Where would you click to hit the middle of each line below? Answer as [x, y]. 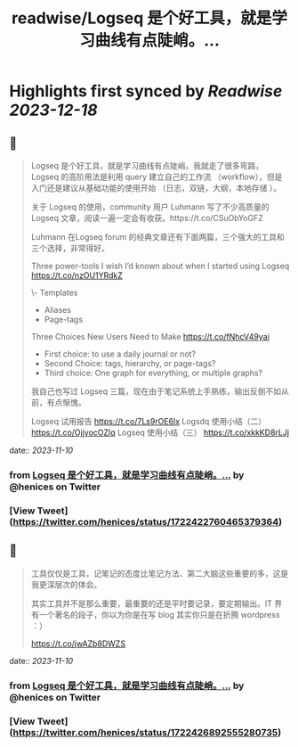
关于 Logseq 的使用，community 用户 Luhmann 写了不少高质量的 [150, 207]
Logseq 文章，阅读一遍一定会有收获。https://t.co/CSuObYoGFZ [147, 218]
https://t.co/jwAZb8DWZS [78, 644]
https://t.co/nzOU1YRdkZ [77, 275]
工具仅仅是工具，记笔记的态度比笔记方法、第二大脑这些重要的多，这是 [160, 573]
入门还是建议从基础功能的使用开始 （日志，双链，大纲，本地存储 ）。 [156, 188]
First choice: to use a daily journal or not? [120, 354]
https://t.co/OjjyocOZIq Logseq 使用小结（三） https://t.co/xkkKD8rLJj [160, 432]
